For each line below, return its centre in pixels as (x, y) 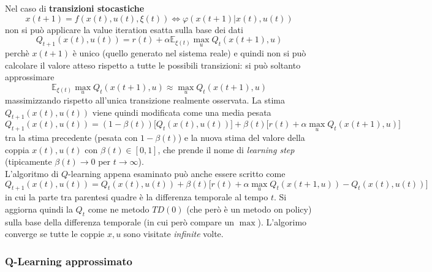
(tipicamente (28, 161)
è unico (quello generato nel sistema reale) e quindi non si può (189, 52)
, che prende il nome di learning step (226, 149)
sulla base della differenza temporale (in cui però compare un (120, 221)
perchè (17, 52)
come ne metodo (119, 209)
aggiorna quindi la (39, 209)
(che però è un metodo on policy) (249, 209)
